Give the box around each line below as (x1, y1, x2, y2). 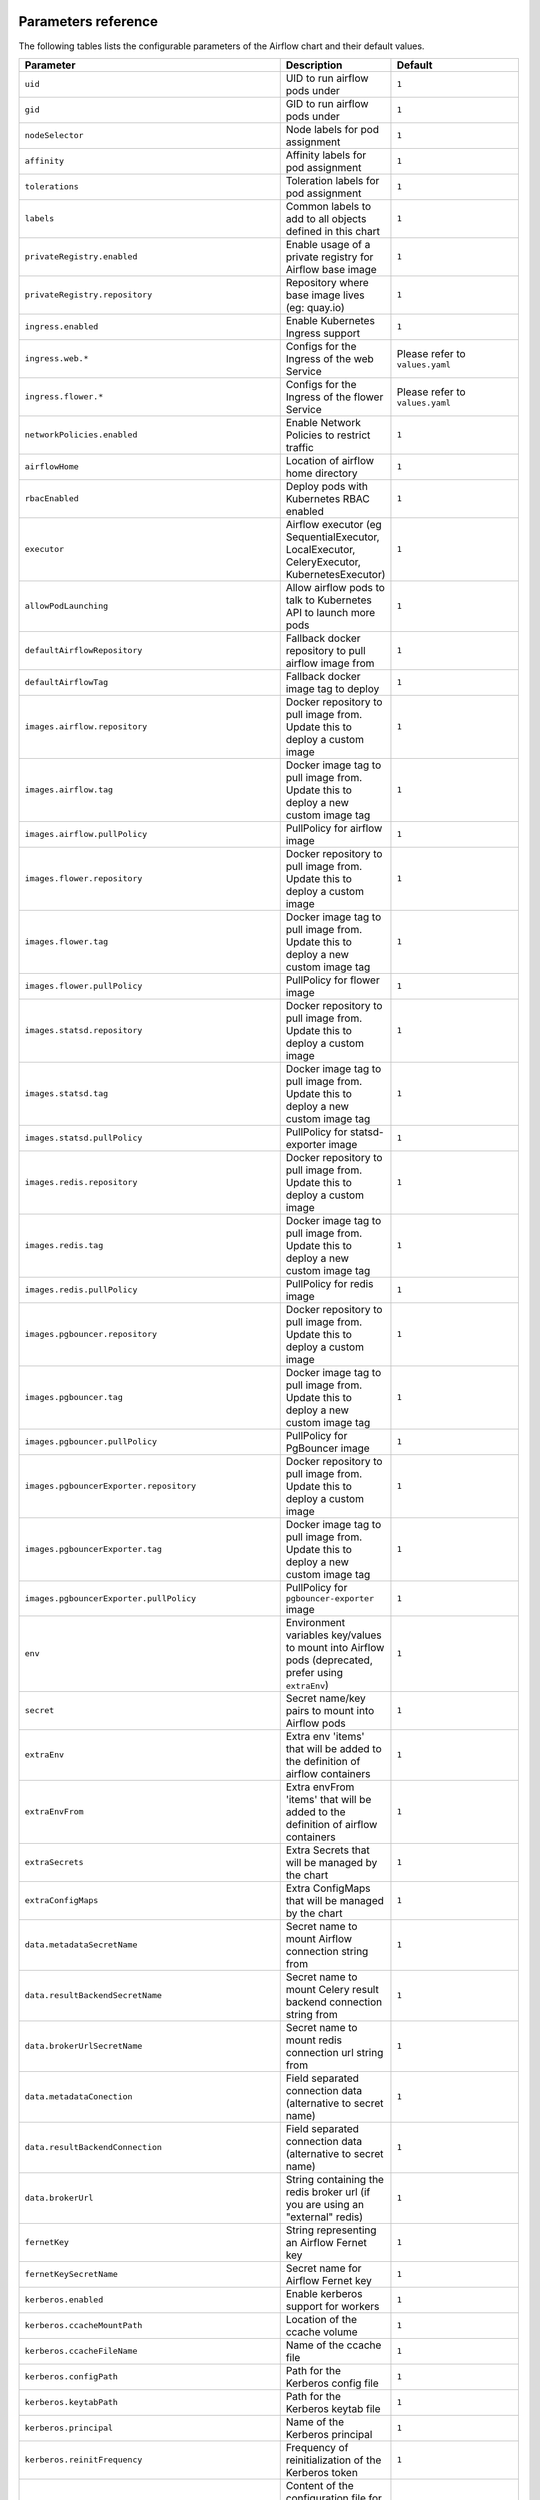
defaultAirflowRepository (24, 645, 143, 656)
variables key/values (285, 1628, 382, 1642)
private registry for (285, 250, 374, 264)
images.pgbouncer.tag (24, 1392, 124, 1403)
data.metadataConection (24, 2091, 133, 2102)
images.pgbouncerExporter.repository (24, 1481, 197, 1492)
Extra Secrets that (285, 1843, 370, 1857)
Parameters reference (18, 13, 159, 30)
